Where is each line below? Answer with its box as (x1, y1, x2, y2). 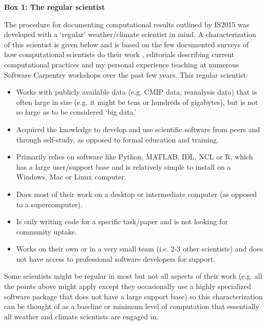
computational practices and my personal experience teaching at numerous (4, 59, 239, 69)
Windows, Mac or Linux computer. (16, 171, 126, 182)
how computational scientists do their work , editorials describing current (4, 49, 235, 60)
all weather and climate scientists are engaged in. (4, 311, 159, 321)
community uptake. (16, 226, 77, 237)
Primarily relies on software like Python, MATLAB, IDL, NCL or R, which (16, 151, 253, 162)
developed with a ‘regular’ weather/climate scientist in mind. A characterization (4, 29, 256, 40)
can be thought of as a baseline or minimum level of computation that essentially (4, 301, 259, 312)
